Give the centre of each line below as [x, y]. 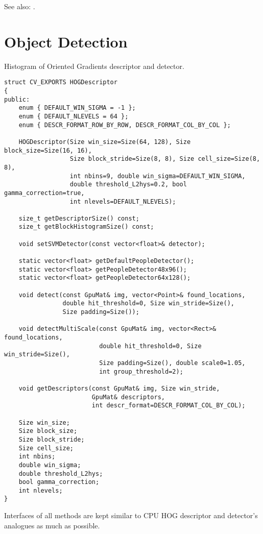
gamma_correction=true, [44, 193]
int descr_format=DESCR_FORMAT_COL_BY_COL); [169, 406]
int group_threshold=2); [141, 371]
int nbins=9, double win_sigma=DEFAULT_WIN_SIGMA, [158, 176]
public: [17, 99]
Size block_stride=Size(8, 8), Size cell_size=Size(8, [165, 159]
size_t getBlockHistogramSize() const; [86, 227]
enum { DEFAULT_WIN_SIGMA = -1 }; [77, 108]
